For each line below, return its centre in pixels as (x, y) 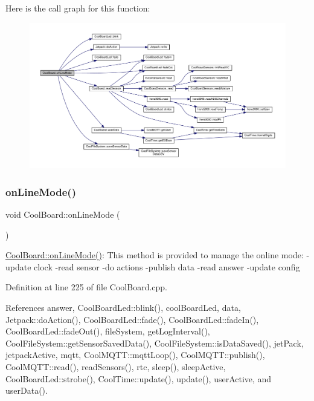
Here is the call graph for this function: (78, 8)
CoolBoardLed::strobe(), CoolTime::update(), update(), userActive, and (139, 378)
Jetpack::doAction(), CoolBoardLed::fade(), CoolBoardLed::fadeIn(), (132, 319)
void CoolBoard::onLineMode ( (63, 214)
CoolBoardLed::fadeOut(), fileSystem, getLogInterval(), (108, 331)
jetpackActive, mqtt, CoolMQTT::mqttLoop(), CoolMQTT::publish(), (135, 355)
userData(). (27, 390)
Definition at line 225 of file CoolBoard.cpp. (87, 287)
